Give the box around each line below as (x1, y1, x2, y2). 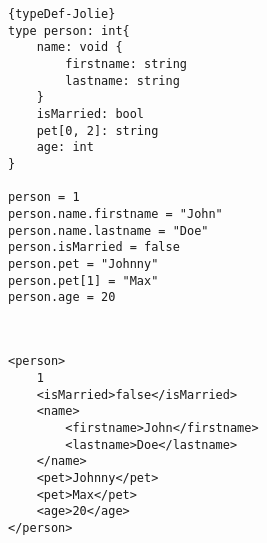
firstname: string (65, 56, 187, 71)
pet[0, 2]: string (36, 123, 159, 138)
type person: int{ (8, 23, 130, 38)
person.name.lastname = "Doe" (8, 223, 209, 238)
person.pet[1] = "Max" (8, 273, 159, 288)
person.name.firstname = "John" (8, 206, 223, 221)
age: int (36, 140, 94, 155)
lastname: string (65, 73, 180, 88)
